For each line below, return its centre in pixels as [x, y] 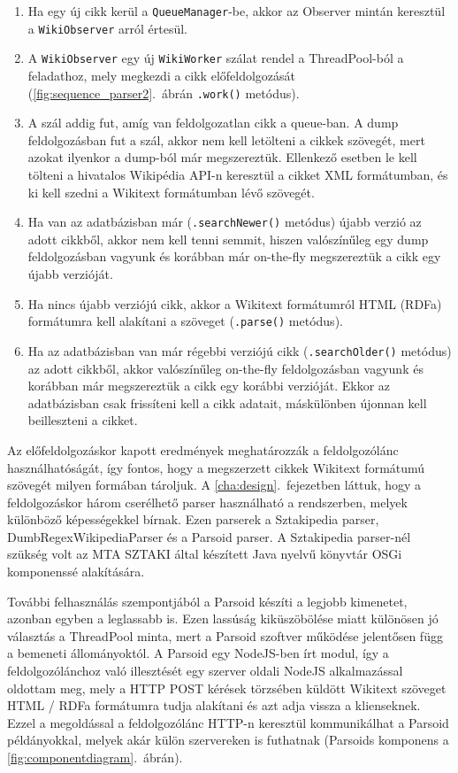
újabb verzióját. [70, 274]
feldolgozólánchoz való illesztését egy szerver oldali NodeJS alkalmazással [205, 671]
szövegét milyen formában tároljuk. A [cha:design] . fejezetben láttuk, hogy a [214, 485]
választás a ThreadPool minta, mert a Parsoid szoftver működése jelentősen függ [225, 635]
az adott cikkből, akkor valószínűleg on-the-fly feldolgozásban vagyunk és [225, 368]
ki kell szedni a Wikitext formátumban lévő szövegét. [171, 192]
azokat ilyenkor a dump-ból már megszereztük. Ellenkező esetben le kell [222, 157]
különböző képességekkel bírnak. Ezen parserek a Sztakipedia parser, [193, 519]
